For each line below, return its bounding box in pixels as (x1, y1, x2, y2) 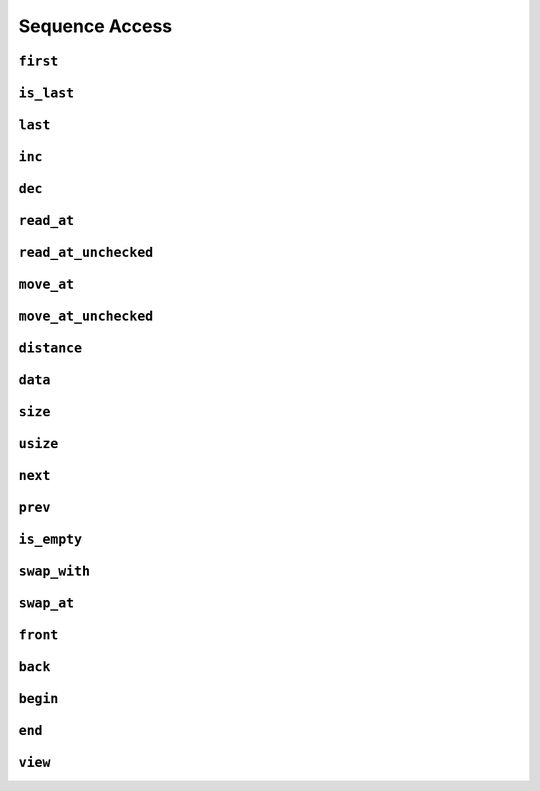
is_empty (18, 531, 83, 548)
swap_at (18, 595, 75, 612)
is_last (18, 85, 75, 101)
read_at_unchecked (18, 245, 154, 261)
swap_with (18, 563, 90, 580)
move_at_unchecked (18, 308, 154, 325)
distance (18, 340, 83, 357)
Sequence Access (18, 15, 173, 37)
